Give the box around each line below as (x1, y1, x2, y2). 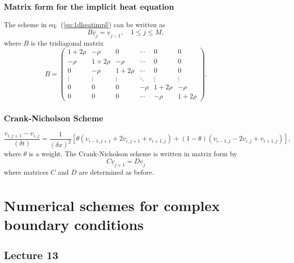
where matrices (4, 166, 48, 177)
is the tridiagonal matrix (31, 37, 104, 48)
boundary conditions (4, 214, 144, 234)
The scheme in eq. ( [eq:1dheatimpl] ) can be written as (4, 19, 166, 30)
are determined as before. (78, 166, 154, 177)
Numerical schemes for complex (4, 195, 220, 215)
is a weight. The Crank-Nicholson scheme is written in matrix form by (29, 148, 237, 159)
